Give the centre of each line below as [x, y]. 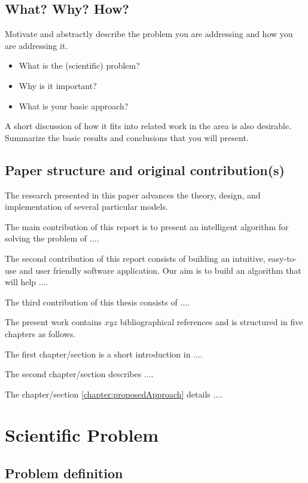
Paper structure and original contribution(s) [145, 169]
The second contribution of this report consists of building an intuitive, [135, 258]
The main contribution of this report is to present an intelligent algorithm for [147, 226]
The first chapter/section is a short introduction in [98, 354]
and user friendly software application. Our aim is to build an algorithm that [160, 270]
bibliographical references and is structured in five [211, 322]
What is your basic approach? [74, 106]
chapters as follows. [40, 333]
